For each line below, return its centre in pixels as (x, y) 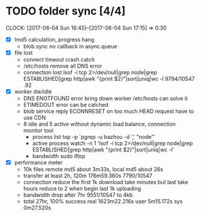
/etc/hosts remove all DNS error (63, 66)
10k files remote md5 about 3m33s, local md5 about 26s (93, 170)
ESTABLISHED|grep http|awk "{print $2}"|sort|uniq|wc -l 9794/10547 (109, 79)
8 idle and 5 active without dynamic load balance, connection (99, 124)
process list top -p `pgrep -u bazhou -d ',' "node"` (94, 137)
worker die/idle (33, 92)
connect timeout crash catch (59, 60)
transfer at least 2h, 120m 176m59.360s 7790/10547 (88, 176)
